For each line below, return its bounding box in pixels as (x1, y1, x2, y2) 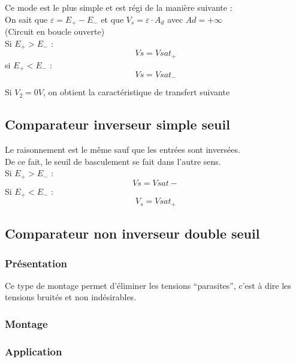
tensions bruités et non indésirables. (5, 291, 137, 303)
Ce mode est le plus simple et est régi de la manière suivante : (5, 1, 232, 13)
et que (101, 13, 124, 25)
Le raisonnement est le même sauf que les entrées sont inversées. (5, 143, 240, 156)
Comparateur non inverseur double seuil (5, 224, 260, 243)
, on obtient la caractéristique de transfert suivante (43, 86, 230, 98)
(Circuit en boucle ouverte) (5, 25, 105, 38)
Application (5, 343, 62, 358)
